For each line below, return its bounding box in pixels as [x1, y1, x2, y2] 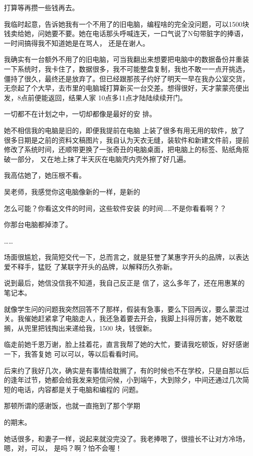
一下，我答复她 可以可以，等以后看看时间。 [4, 349, 143, 359]
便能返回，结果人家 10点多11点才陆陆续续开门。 [34, 92, 187, 102]
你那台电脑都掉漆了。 [4, 219, 72, 229]
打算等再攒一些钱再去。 [4, 2, 79, 12]
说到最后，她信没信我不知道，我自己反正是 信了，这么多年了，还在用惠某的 [4, 278, 245, 288]
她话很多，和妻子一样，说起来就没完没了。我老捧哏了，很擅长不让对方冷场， [4, 433, 249, 443]
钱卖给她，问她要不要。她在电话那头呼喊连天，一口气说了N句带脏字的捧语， [4, 28, 248, 38]
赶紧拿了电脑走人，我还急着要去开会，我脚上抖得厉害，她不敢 [37, 313, 235, 323]
